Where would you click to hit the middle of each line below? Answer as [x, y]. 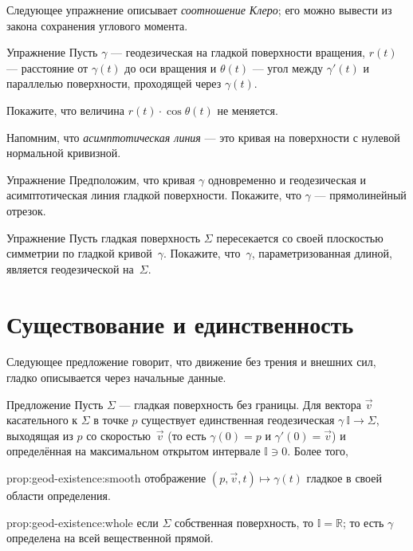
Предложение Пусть [55, 404]
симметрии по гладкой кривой [79, 253]
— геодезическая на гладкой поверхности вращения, [238, 52]
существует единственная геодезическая [238, 420]
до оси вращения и [171, 67]
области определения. [59, 495]
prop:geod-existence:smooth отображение [106, 478]
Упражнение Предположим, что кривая [101, 179]
